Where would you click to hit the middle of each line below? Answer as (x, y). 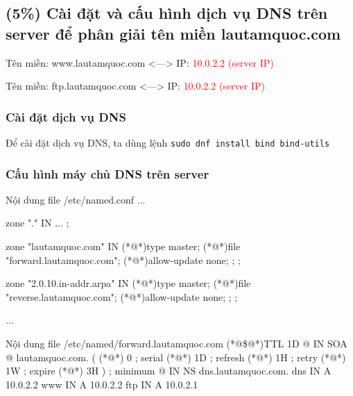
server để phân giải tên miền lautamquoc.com (173, 33)
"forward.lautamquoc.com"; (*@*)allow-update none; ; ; (123, 259)
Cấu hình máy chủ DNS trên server (107, 173)
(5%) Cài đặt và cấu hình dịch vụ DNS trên (167, 13)
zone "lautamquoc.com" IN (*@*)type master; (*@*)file (123, 246)
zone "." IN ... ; (37, 223)
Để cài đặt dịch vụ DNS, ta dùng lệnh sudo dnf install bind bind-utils (168, 142)
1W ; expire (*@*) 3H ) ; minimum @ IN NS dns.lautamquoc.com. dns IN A (169, 371)
